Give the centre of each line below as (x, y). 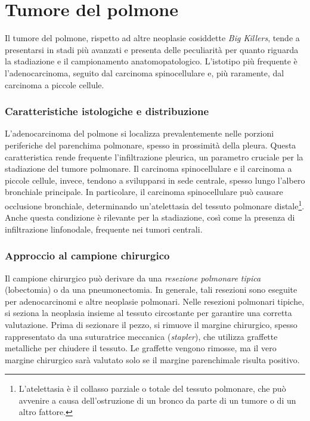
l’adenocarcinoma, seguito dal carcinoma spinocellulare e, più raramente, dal (145, 72)
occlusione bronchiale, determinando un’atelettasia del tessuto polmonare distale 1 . (155, 205)
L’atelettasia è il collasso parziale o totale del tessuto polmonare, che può (152, 389)
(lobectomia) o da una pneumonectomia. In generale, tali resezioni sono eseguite (151, 290)
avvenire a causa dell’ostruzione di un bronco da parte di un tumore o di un (157, 400)
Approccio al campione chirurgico (87, 256)
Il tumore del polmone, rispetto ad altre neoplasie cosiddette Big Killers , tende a (152, 38)
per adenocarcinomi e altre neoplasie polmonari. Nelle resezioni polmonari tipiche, (155, 301)
